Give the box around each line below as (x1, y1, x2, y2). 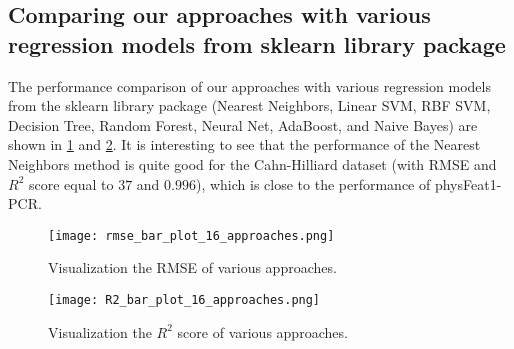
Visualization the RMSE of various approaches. (48, 257, 337, 278)
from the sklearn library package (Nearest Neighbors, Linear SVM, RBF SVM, (8, 95, 491, 116)
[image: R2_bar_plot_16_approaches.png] (48, 293, 321, 307)
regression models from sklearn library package (8, 28, 506, 59)
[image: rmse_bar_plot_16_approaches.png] (48, 228, 335, 243)
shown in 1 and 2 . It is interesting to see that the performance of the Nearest (8, 134, 481, 155)
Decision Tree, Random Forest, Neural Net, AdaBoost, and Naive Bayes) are (8, 114, 478, 135)
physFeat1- (434, 173, 502, 194)
